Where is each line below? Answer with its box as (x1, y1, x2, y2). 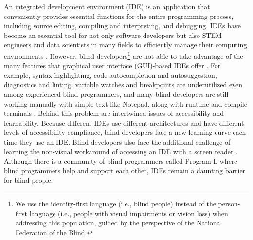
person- (218, 198, 240, 208)
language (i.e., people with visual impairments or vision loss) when (29, 208, 228, 218)
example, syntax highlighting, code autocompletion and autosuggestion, (4, 70, 217, 80)
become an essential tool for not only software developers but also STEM (4, 30, 222, 40)
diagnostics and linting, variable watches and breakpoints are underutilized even (4, 79, 243, 90)
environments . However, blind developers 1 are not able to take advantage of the (4, 49, 243, 61)
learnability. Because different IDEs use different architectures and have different (4, 117, 244, 128)
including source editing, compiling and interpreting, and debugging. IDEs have (4, 20, 241, 31)
